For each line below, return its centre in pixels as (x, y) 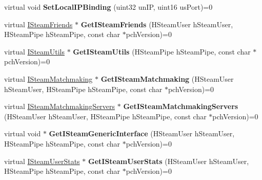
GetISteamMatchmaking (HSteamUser (167, 78)
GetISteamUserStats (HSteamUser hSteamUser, (168, 161)
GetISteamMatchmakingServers (181, 106)
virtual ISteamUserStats (42, 161)
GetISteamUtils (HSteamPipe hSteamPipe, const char (162, 51)
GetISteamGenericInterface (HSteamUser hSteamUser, (142, 133)
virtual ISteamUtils (34, 51)
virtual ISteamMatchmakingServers (60, 106)
